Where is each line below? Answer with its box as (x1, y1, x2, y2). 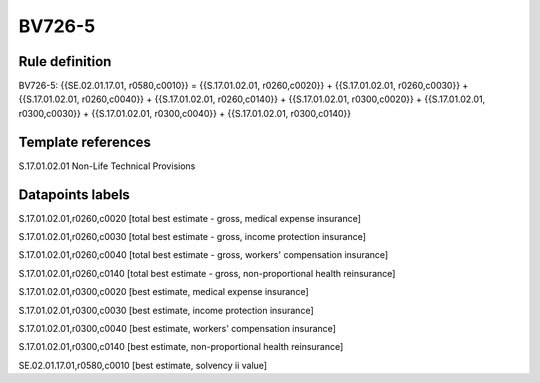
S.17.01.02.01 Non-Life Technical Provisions (18, 160, 196, 172)
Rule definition (18, 53, 112, 70)
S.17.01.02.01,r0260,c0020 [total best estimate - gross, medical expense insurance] (18, 212, 362, 224)
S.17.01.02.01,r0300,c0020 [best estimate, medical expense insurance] (18, 286, 309, 298)
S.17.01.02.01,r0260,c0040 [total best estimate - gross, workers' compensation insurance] (18, 249, 389, 261)
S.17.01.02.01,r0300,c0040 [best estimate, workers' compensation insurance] (18, 323, 337, 334)
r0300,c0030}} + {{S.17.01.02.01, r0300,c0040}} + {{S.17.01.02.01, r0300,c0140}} (18, 107, 352, 119)
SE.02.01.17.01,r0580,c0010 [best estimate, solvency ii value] (18, 359, 268, 371)
